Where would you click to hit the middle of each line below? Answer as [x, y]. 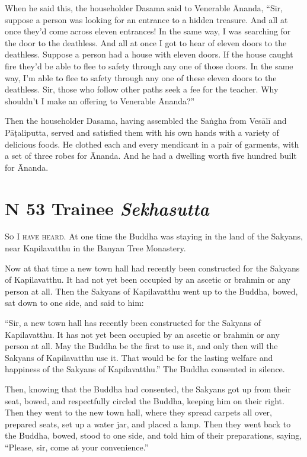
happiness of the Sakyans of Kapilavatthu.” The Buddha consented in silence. [145, 369]
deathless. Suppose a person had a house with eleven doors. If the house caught [149, 54]
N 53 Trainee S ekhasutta [107, 208]
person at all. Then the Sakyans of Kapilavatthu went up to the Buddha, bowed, [151, 291]
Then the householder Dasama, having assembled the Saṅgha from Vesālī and [146, 121]
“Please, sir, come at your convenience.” [77, 447]
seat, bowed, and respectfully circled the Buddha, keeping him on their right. [145, 400]
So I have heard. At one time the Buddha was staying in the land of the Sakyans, [154, 236]
